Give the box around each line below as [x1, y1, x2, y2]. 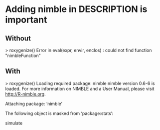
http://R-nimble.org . [5, 91, 46, 97]
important [5, 14, 47, 25]
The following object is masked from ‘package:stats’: [5, 110, 114, 116]
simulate [5, 120, 23, 126]
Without [5, 34, 31, 42]
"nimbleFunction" [5, 52, 41, 58]
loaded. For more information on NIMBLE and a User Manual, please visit [5, 85, 155, 91]
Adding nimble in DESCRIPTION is [5, 3, 148, 15]
